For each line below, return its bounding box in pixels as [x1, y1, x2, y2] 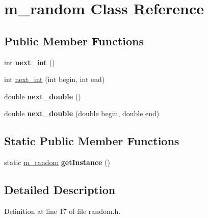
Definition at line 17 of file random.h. [4, 205, 121, 216]
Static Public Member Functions [4, 133, 179, 149]
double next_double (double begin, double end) [4, 108, 160, 119]
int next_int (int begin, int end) [4, 74, 105, 85]
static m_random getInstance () [4, 157, 110, 168]
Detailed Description [4, 182, 116, 198]
